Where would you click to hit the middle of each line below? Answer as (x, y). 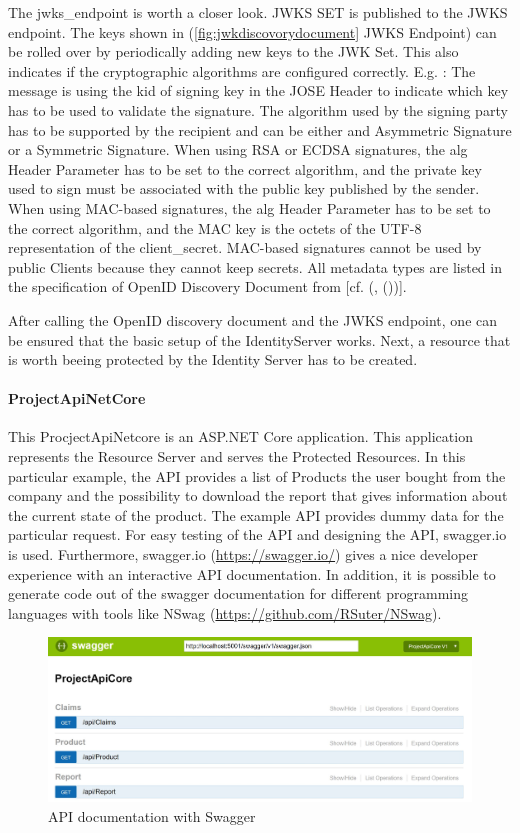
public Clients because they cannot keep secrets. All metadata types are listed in (255, 266)
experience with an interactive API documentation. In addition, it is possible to (252, 573)
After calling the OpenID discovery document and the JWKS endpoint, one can (253, 319)
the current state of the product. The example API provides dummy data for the (256, 514)
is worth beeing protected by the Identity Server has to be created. (213, 359)
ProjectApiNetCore (77, 398)
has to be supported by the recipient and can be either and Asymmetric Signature (260, 129)
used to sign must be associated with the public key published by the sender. (244, 188)
